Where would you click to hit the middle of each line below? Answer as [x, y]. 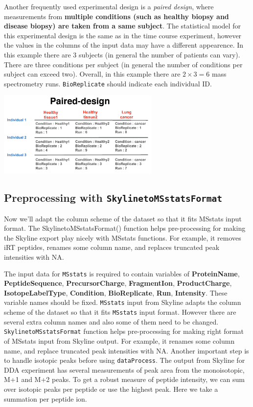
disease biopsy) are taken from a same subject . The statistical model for [122, 26]
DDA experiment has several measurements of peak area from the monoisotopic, [124, 369]
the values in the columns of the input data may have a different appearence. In [124, 45]
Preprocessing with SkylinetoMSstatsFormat [113, 198]
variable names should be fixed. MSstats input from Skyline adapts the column [123, 302]
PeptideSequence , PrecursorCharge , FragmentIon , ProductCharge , [118, 283]
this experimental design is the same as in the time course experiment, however [123, 35]
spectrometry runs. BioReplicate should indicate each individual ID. [108, 83]
